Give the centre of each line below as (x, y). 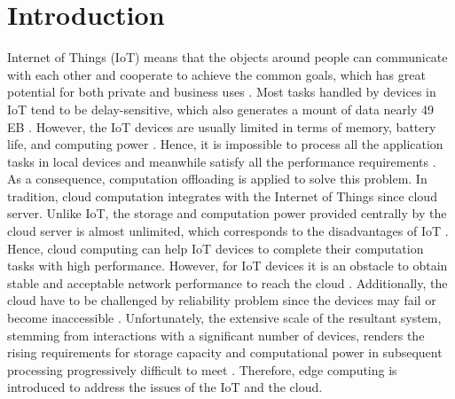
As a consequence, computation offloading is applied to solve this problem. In (217, 179)
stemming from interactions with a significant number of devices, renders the (216, 335)
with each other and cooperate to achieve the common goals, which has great (216, 74)
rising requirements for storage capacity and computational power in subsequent (225, 352)
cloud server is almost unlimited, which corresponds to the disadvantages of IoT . (228, 231)
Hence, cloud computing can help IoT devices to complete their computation (216, 248)
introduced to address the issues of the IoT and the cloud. (165, 387)
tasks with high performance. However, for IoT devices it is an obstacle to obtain (227, 266)
